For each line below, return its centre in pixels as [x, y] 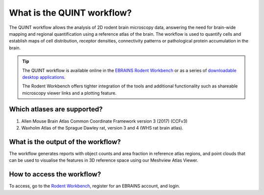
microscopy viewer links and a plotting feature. [69, 93]
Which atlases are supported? [56, 109]
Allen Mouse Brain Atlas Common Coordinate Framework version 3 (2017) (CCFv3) [104, 121]
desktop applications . [44, 77]
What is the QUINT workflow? [70, 13]
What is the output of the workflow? [65, 142]
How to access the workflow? [55, 174]
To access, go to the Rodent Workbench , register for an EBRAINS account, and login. [95, 186]
